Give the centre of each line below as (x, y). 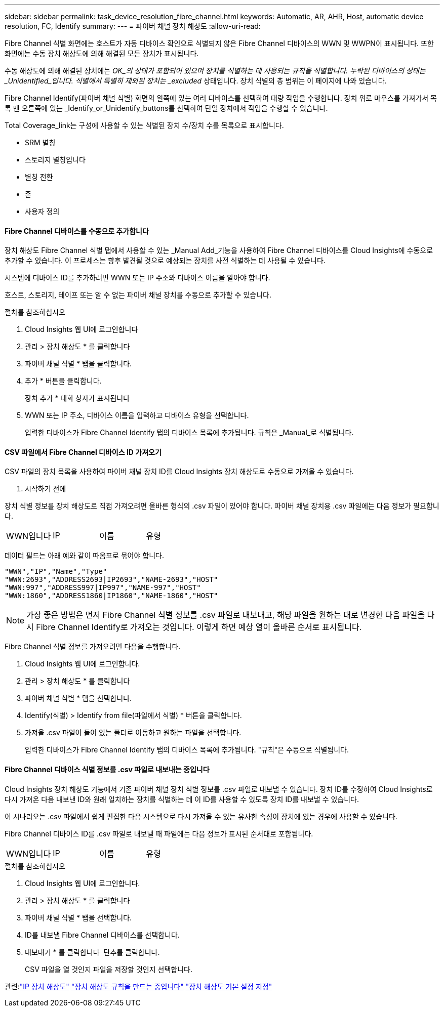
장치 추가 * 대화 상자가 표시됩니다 (77, 398)
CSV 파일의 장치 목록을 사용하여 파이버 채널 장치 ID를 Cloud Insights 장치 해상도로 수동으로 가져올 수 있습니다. (179, 472)
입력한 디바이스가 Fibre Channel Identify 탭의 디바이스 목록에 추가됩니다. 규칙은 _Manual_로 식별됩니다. (189, 433)
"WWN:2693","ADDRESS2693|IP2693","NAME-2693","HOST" (111, 580)
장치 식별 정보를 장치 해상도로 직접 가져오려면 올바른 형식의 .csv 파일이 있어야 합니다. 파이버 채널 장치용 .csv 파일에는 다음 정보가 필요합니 (222, 506)
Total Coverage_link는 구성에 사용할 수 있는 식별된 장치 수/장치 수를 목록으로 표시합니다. (144, 125)
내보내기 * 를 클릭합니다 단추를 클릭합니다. (92, 952)
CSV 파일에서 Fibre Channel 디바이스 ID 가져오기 (83, 452)
